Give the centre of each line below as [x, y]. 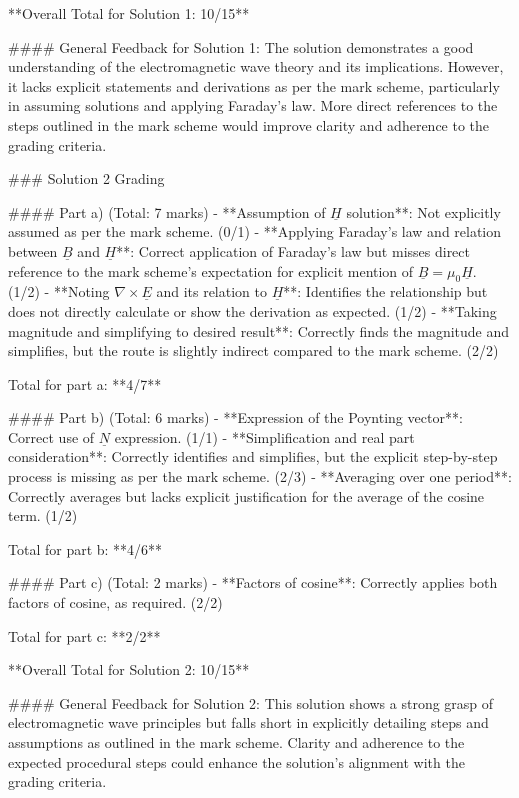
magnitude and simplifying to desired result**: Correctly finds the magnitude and [259, 330]
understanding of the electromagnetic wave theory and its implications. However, [256, 66]
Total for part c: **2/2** [84, 635]
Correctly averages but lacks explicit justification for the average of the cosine [246, 495]
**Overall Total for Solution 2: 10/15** [129, 669]
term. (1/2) [43, 515]
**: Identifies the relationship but [385, 291]
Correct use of [51, 436]
